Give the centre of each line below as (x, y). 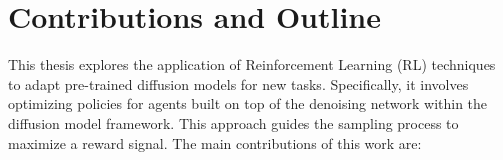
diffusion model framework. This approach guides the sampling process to (233, 122)
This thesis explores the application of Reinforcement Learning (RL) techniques (252, 64)
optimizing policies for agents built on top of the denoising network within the (248, 103)
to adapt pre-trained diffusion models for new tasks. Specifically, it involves (238, 83)
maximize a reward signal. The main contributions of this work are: (215, 142)
